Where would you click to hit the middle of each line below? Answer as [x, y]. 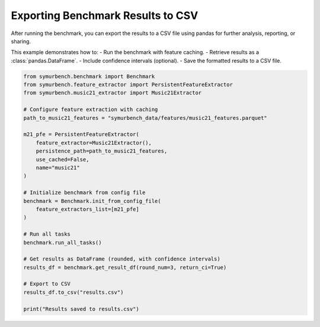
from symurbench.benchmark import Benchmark [89, 76]
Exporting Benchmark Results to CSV [105, 15]
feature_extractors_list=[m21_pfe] [87, 209]
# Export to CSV [47, 284]
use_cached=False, [63, 159]
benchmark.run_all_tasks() [63, 242]
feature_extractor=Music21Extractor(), [94, 143]
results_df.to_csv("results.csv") [73, 292]
